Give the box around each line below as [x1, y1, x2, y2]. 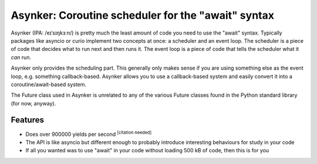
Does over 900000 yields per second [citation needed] [25, 129, 152, 138]
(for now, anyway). [11, 100, 56, 107]
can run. [11, 53, 32, 61]
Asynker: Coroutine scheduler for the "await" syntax [11, 9, 274, 22]
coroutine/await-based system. [11, 81, 87, 88]
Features [11, 115, 44, 125]
